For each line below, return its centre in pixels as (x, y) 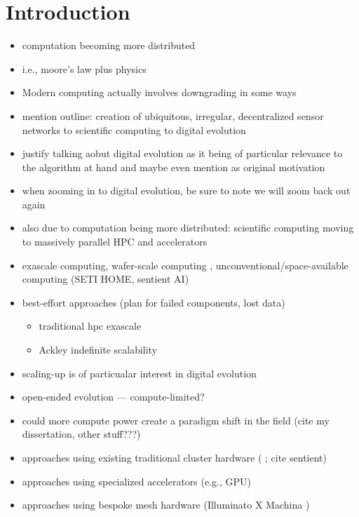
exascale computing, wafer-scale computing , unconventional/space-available (185, 265)
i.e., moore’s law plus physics (84, 68)
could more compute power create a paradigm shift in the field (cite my (176, 420)
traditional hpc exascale (90, 326)
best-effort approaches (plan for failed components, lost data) (154, 302)
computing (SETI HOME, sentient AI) (106, 279)
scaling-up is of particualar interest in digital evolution (139, 373)
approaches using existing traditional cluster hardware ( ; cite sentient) (174, 457)
